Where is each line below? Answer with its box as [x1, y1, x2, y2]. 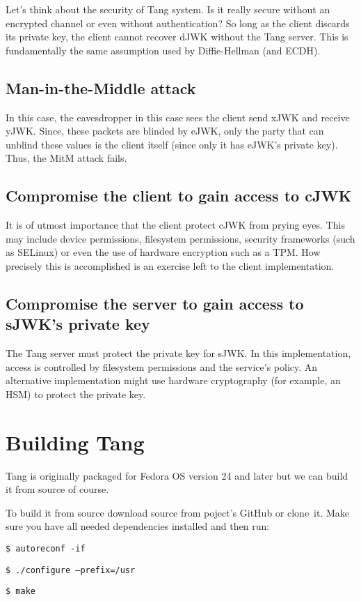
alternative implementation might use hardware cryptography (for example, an [6, 373, 341, 388]
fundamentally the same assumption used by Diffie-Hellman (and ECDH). [6, 43, 321, 57]
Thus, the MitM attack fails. [6, 151, 127, 165]
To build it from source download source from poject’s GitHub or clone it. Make [6, 505, 350, 519]
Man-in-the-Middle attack [6, 77, 196, 98]
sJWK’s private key [6, 313, 150, 335]
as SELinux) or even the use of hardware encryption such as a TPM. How [6, 245, 321, 259]
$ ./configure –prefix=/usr [6, 565, 136, 575]
